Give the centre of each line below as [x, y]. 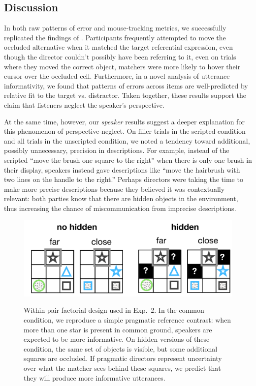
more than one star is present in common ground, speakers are [118, 329]
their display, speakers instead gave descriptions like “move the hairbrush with [122, 169]
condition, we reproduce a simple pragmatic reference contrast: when [128, 319]
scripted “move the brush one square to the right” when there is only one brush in [128, 160]
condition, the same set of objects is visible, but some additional [121, 348]
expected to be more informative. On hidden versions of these [117, 339]
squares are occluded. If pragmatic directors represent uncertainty [123, 358]
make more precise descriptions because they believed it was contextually [114, 189]
